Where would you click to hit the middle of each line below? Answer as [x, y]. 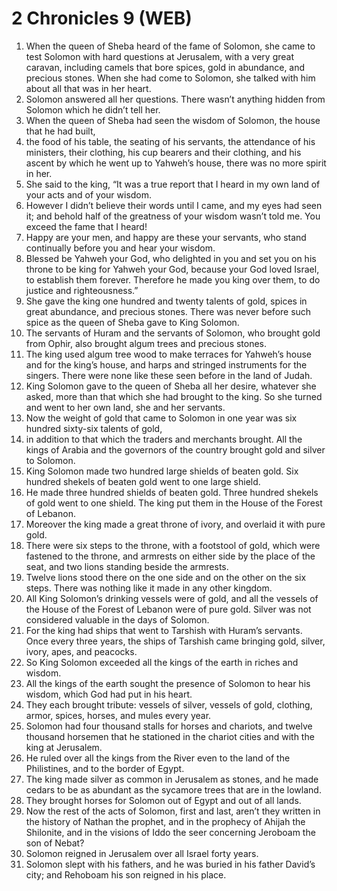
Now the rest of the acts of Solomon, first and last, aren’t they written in [173, 811]
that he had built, [60, 131]
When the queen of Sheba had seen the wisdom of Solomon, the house [173, 120]
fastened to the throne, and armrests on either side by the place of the [170, 556]
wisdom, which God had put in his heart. [109, 694]
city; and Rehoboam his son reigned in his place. [126, 874]
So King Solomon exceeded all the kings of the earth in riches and [162, 662]
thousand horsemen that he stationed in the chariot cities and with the [170, 736]
